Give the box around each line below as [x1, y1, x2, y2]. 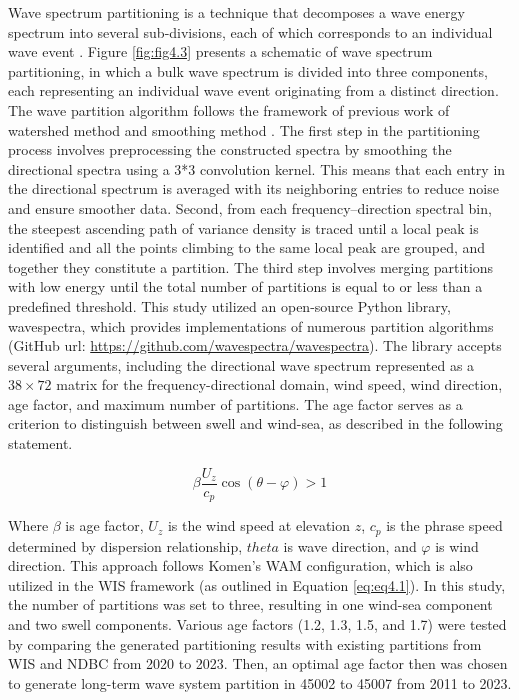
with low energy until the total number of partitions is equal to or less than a [8, 276, 483, 297]
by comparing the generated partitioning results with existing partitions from [8, 633, 482, 654]
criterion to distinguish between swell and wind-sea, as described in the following [8, 413, 503, 434]
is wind [435, 535, 479, 556]
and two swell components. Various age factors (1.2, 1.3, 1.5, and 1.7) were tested [8, 614, 507, 634]
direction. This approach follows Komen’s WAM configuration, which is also [8, 555, 473, 576]
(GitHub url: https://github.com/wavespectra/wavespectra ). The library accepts [8, 335, 502, 356]
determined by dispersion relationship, [8, 535, 243, 556]
